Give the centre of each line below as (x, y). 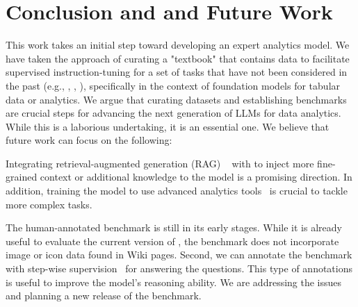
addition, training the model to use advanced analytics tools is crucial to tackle (177, 191)
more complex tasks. (49, 204)
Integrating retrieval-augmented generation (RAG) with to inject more (160, 163)
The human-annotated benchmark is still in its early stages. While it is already (174, 227)
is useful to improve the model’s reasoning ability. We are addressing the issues (174, 282)
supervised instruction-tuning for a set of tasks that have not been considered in (177, 72)
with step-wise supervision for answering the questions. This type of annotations (179, 268)
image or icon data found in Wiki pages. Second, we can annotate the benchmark (179, 255)
